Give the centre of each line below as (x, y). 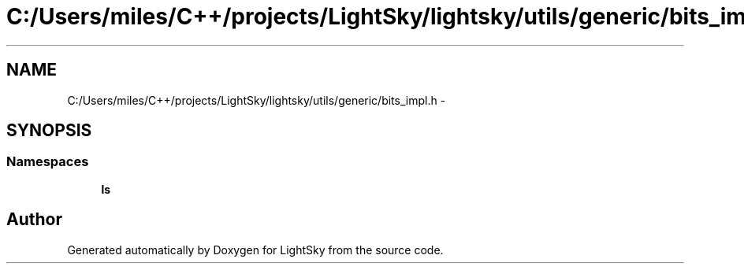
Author (34, 220)
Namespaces (48, 162)
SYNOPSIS (49, 131)
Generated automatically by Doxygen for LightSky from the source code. (255, 250)
